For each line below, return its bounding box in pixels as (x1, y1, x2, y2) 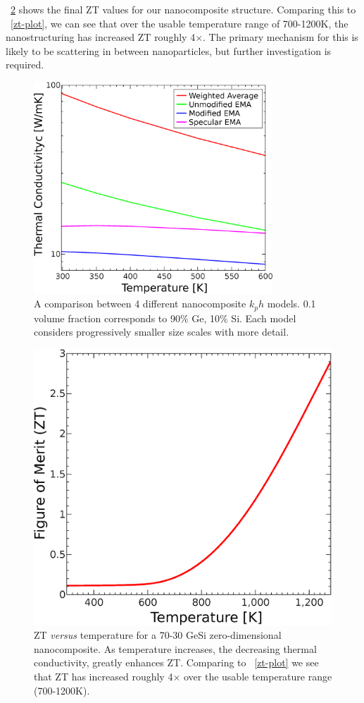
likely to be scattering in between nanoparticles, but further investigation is (6, 43, 332, 58)
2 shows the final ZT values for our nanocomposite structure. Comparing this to (11, 2, 356, 16)
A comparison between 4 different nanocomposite (34, 296, 246, 311)
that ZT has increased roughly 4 (34, 668, 173, 683)
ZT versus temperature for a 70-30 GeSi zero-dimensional (34, 628, 282, 642)
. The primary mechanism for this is (203, 30, 358, 44)
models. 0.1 (267, 296, 316, 311)
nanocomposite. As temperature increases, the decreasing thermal (34, 641, 317, 656)
